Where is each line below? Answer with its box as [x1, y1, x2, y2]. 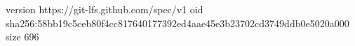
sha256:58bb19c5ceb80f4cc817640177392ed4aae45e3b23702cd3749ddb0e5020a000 [6, 15, 349, 30]
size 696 [6, 29, 39, 44]
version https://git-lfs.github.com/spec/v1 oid [6, 2, 203, 16]
